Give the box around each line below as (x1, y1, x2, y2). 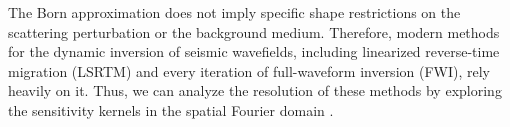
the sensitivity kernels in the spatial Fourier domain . (8, 99, 334, 120)
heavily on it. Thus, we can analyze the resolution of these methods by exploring (8, 80, 502, 101)
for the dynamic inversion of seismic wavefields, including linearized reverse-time (8, 41, 500, 62)
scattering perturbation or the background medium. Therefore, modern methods (8, 21, 500, 42)
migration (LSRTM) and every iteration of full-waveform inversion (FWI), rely (8, 60, 490, 81)
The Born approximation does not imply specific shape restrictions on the (8, 2, 461, 22)
